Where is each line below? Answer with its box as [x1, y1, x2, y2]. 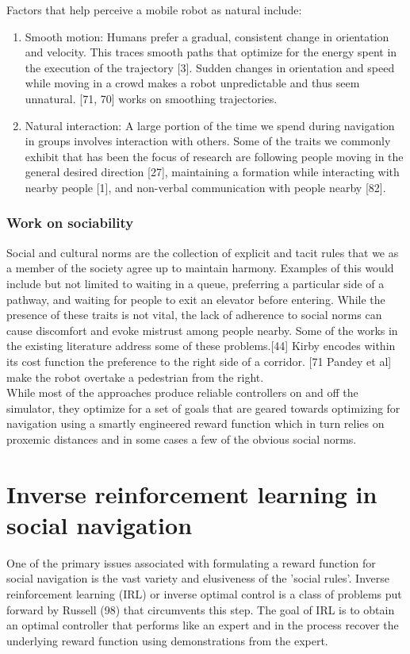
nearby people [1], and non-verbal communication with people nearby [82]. [25, 179, 386, 195]
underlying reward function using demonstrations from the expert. [6, 632, 328, 648]
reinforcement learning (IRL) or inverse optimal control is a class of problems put [6, 585, 402, 602]
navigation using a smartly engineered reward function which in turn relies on [6, 415, 385, 432]
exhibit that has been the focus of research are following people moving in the [25, 148, 404, 164]
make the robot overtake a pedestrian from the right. [6, 368, 264, 385]
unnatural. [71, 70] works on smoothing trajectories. [25, 90, 278, 106]
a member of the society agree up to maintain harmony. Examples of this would [6, 260, 394, 276]
